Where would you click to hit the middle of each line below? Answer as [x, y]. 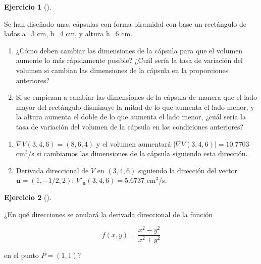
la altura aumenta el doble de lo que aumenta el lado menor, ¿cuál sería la [131, 117]
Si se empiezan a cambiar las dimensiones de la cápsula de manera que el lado [136, 97]
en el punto [21, 255]
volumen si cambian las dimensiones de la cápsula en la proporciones [122, 70]
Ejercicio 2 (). [28, 197]
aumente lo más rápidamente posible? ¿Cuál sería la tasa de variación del [129, 60]
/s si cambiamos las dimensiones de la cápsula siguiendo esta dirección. [138, 153]
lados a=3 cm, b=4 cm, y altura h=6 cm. [68, 34]
